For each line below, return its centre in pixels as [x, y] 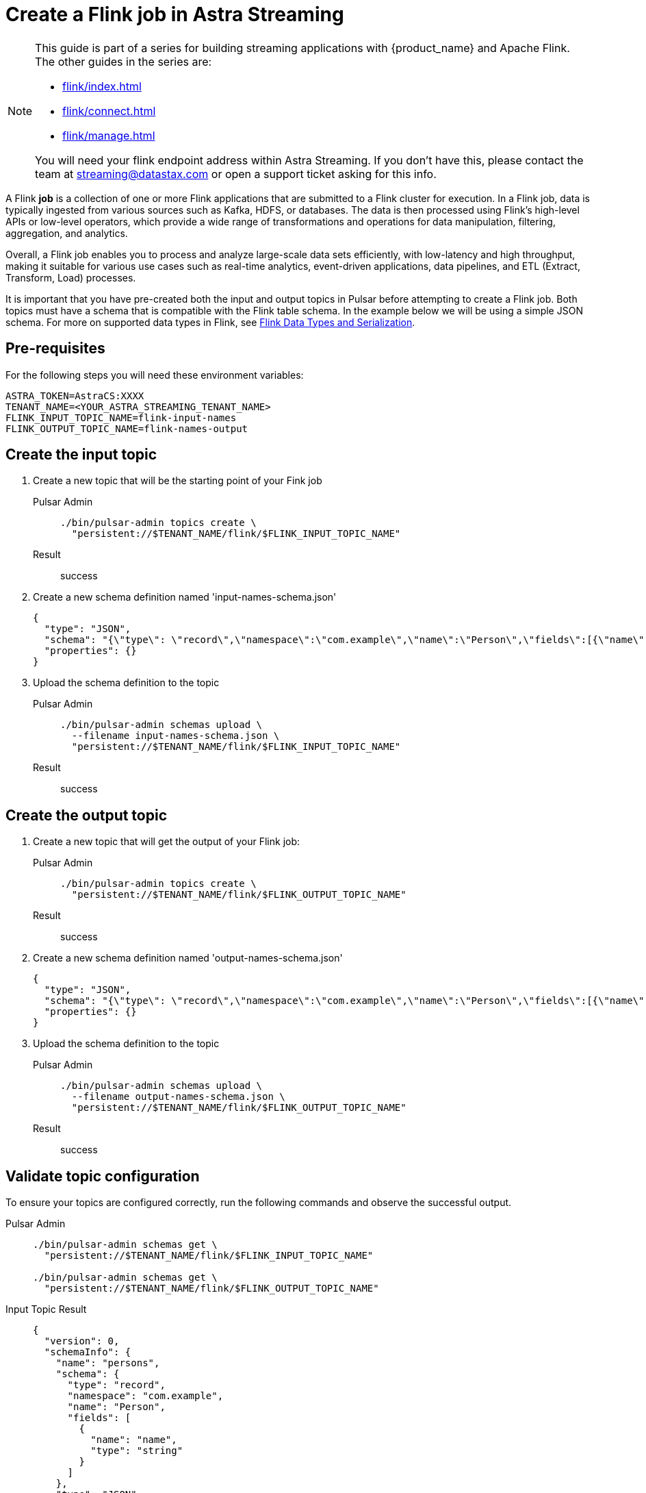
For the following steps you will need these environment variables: [155, 375]
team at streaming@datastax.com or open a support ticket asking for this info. [236, 174]
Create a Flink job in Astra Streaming [175, 14]
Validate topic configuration [103, 1176]
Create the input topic [81, 455]
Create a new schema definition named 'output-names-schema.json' [188, 958]
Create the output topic [87, 815]
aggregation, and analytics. [67, 233]
